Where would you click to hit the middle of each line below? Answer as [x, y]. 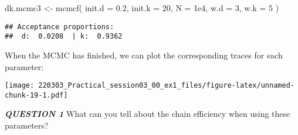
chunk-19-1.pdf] [36, 95]
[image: [20, 86]
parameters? [27, 125]
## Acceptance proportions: [60, 27]
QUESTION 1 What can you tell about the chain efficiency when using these [148, 114]
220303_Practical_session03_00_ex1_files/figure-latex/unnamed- [166, 86]
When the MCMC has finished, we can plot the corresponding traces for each [144, 55]
